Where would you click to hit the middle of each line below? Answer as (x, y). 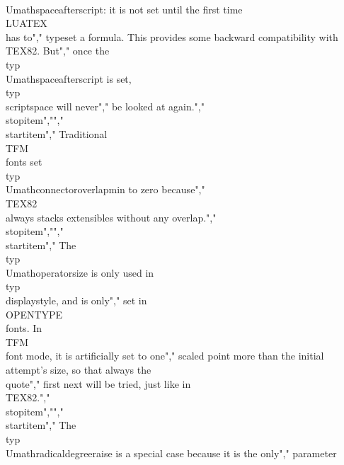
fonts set (24, 162)
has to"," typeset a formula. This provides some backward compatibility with (172, 36)
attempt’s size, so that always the (79, 370)
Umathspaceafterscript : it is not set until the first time (124, 9)
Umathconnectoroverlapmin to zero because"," (105, 189)
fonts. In (24, 328)
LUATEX (27, 23)
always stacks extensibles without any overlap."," (111, 217)
